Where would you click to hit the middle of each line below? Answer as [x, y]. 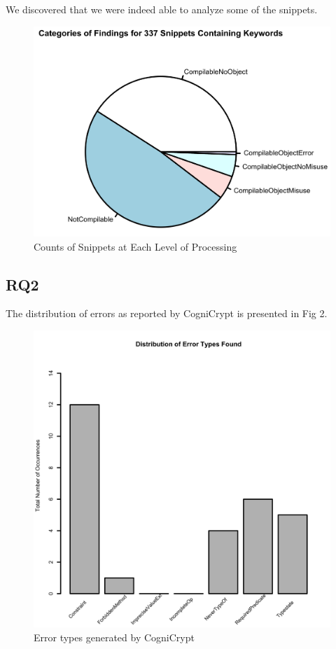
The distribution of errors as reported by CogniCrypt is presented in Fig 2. [167, 313]
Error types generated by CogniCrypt [114, 637]
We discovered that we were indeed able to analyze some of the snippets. [162, 9]
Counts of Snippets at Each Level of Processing [135, 246]
